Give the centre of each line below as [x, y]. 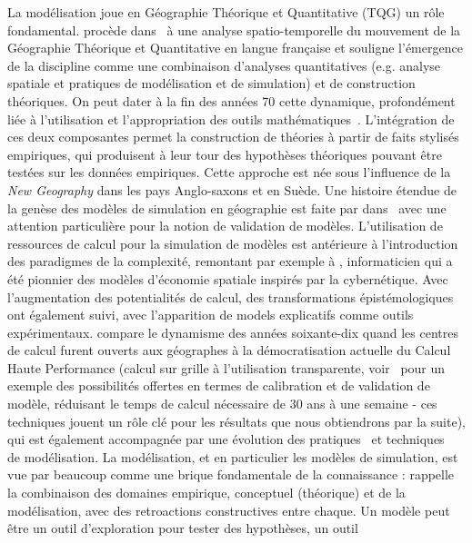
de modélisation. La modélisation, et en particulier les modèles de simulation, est [233, 456]
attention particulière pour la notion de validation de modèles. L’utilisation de [225, 226]
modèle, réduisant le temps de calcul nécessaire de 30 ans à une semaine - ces [222, 404]
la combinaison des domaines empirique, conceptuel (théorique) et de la [206, 493]
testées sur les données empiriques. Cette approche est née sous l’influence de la [229, 172]
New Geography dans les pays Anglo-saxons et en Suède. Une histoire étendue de [232, 189]
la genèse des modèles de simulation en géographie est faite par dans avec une [227, 207]
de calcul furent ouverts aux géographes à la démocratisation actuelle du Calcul [229, 350]
